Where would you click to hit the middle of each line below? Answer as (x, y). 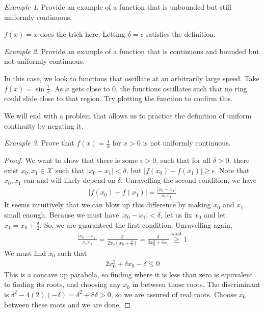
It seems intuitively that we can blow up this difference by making (108, 205)
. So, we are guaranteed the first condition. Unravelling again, (136, 224)
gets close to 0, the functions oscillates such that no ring (159, 88)
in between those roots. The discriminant (196, 284)
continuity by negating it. (44, 125)
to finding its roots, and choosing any (62, 284)
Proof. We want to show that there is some (71, 160)
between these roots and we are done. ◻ (67, 304)
